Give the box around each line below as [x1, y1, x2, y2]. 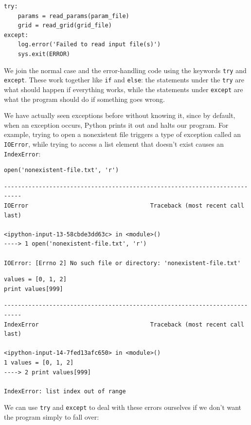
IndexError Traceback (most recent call [4, 321, 244, 328]
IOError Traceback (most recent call [4, 202, 244, 209]
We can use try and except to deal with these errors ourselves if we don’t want [4, 402, 242, 412]
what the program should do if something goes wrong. [4, 94, 165, 104]
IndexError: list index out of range [4, 387, 126, 395]
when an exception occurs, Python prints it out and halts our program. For [4, 119, 229, 130]
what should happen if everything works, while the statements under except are [4, 84, 243, 94]
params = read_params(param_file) [18, 12, 129, 19]
